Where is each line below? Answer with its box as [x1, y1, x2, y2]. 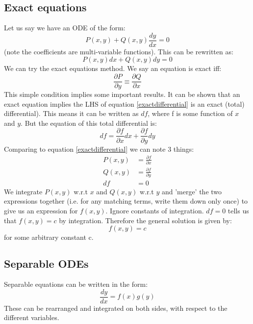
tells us [228, 206, 249, 216]
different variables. [4, 312, 59, 323]
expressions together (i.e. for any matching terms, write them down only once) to [4, 196, 248, 206]
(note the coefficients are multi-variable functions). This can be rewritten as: [4, 46, 233, 56]
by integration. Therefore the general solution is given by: [59, 215, 232, 225]
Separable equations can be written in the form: [4, 279, 148, 289]
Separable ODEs [4, 256, 89, 271]
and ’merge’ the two [161, 186, 222, 196]
